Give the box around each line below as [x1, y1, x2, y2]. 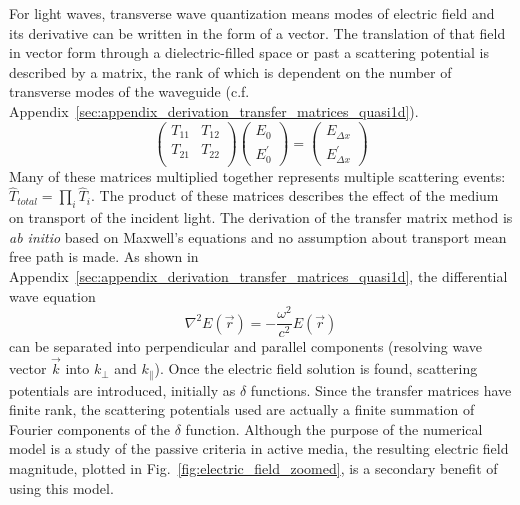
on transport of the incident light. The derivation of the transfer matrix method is [9, 207, 513, 228]
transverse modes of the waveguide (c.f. [9, 81, 250, 102]
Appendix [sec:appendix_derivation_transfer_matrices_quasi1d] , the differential [9, 266, 508, 287]
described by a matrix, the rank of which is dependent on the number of [9, 61, 452, 82]
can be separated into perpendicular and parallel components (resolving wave [9, 336, 482, 357]
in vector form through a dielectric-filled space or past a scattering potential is [9, 42, 490, 63]
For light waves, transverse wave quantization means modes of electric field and [9, 3, 495, 23]
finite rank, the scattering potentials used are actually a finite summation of [9, 399, 475, 420]
